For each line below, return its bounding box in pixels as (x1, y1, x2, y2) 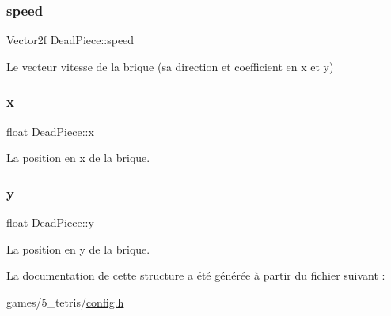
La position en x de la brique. (6, 149, 150, 166)
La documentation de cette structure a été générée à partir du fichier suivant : (6, 267, 385, 284)
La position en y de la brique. (6, 240, 150, 257)
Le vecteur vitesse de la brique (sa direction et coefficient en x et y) (6, 58, 334, 74)
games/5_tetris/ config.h (6, 293, 124, 310)
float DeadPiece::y (6, 214, 94, 231)
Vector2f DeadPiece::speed (6, 32, 135, 48)
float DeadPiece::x (6, 122, 94, 139)
